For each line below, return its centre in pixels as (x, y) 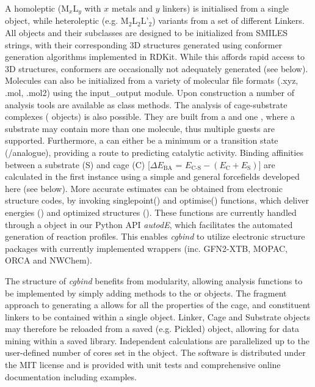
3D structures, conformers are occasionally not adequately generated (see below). (157, 68)
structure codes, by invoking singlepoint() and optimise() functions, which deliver (157, 200)
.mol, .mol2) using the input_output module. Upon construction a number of (150, 93)
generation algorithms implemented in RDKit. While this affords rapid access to (155, 57)
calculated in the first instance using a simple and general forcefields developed (152, 176)
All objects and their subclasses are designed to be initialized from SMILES (146, 33)
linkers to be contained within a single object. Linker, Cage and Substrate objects (157, 316)
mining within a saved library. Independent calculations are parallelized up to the (157, 340)
